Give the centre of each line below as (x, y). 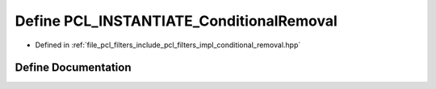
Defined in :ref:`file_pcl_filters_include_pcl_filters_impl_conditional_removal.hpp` (168, 45)
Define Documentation (73, 68)
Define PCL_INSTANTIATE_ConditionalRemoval (176, 21)
